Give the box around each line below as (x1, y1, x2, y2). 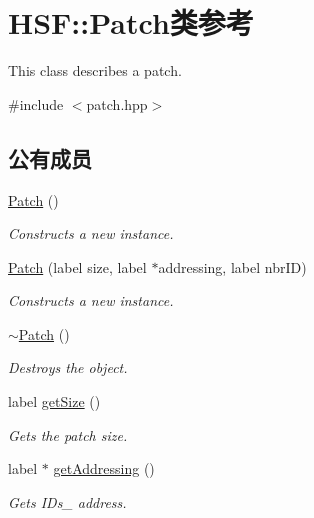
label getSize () (8, 391, 101, 412)
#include (8, 93, 64, 114)
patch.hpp (86, 93, 148, 114)
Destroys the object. (8, 357, 128, 378)
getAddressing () (53, 458, 155, 479)
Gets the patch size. (8, 424, 128, 445)
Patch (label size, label (8, 256, 147, 277)
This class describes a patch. (8, 60, 182, 81)
